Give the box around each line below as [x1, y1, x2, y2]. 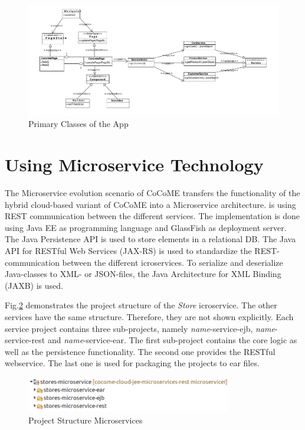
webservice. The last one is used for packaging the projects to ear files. [5, 357, 260, 369]
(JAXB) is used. [5, 279, 63, 291]
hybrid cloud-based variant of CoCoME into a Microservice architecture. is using [5, 198, 296, 210]
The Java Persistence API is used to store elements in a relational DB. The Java [5, 233, 296, 245]
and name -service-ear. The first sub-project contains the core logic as [47, 334, 297, 346]
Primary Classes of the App [28, 118, 129, 130]
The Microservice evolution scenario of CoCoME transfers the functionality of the [5, 187, 300, 199]
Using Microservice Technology [5, 152, 264, 177]
